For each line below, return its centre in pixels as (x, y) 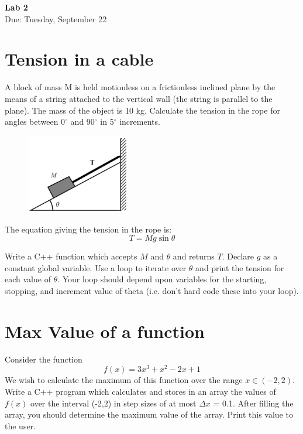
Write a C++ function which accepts (71, 256)
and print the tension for (240, 267)
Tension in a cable (79, 59)
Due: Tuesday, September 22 (56, 18)
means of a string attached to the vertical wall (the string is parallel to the (139, 98)
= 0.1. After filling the (253, 403)
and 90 (82, 122)
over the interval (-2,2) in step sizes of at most (113, 403)
